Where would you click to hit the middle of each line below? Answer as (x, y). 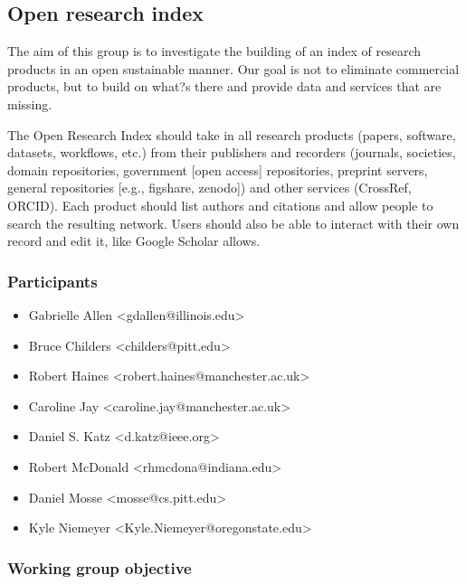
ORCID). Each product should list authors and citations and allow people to (220, 205)
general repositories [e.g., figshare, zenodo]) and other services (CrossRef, (209, 188)
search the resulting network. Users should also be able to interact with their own (233, 223)
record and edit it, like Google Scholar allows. (134, 241)
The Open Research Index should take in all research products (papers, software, (232, 134)
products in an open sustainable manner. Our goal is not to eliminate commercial (233, 68)
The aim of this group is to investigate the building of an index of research (214, 51)
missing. (30, 104)
